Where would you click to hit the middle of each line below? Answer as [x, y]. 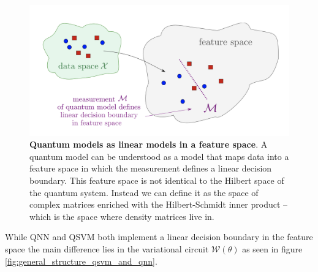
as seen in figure [272, 249]
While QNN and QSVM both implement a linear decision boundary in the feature [159, 237]
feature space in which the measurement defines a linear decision [151, 168]
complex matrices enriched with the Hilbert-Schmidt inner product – [159, 204]
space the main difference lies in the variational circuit [107, 249]
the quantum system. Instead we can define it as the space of [144, 192]
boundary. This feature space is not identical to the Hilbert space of [157, 180]
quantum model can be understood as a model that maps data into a [159, 156]
